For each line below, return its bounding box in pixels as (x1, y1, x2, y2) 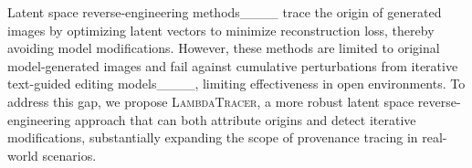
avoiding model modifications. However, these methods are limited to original (7, 38, 440, 58)
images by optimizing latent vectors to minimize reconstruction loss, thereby (7, 20, 435, 39)
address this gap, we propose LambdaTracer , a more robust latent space (7, 91, 414, 110)
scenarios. (42, 145, 97, 164)
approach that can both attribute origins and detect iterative (74, 110, 416, 129)
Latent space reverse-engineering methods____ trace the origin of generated (7, 3, 442, 21)
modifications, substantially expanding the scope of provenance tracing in (7, 128, 418, 147)
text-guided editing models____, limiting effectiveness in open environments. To (7, 74, 466, 93)
